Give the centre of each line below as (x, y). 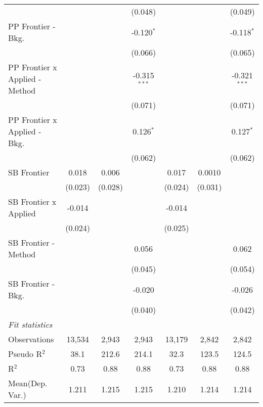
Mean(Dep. (28, 383)
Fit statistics (30, 324)
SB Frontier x (32, 201)
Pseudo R (25, 354)
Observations (31, 339)
